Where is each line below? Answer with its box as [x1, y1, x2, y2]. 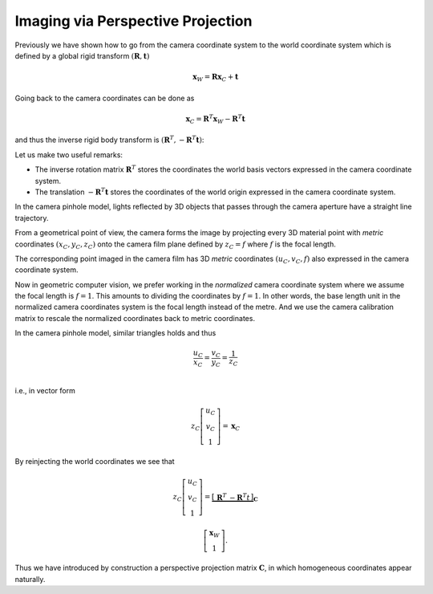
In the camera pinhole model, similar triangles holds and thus [14, 328, 216, 338]
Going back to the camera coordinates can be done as [14, 93, 195, 103]
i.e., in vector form [14, 385, 75, 395]
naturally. [14, 574, 46, 584]
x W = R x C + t [192, 72, 239, 83]
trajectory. [14, 213, 49, 222]
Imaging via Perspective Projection [14, 12, 253, 30]
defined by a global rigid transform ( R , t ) [14, 51, 150, 60]
